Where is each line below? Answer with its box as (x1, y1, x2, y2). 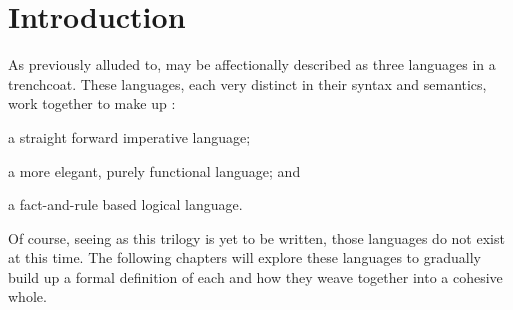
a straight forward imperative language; (8, 126, 251, 147)
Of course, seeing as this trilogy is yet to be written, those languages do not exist (8, 227, 505, 248)
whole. (8, 286, 47, 307)
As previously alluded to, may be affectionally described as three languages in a (8, 54, 496, 75)
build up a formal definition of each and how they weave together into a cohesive (8, 266, 503, 287)
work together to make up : (8, 93, 176, 114)
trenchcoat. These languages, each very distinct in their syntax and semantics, (8, 73, 487, 94)
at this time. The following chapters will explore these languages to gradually (8, 247, 481, 268)
